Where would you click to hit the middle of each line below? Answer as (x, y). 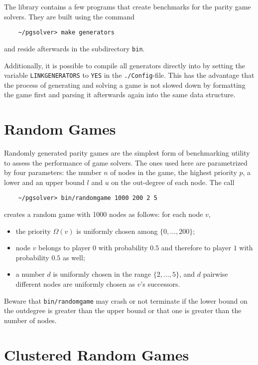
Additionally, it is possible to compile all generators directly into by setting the (125, 65)
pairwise (215, 274)
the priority (33, 231)
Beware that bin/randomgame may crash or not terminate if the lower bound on (126, 300)
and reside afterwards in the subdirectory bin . (74, 48)
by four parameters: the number (53, 172)
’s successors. (160, 284)
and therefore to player (196, 248)
